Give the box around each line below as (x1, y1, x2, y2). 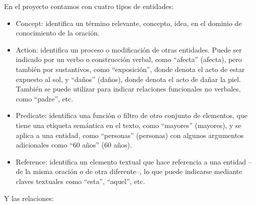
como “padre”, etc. (15, 93, 73, 103)
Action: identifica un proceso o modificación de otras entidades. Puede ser (15, 44, 242, 54)
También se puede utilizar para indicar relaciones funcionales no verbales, (15, 83, 241, 94)
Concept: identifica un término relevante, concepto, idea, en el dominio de (15, 17, 242, 28)
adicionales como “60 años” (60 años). (15, 139, 132, 150)
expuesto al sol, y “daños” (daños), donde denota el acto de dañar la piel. (15, 73, 241, 84)
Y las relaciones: (4, 192, 54, 203)
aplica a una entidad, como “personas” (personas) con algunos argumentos (15, 129, 244, 140)
